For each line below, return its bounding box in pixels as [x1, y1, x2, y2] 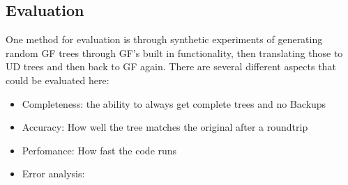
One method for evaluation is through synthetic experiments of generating [6, 32, 323, 47]
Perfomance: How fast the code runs [22, 143, 177, 157]
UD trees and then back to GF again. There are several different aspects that [6, 59, 336, 74]
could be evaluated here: [6, 72, 109, 87]
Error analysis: [22, 166, 85, 181]
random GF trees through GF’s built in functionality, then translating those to [6, 45, 343, 60]
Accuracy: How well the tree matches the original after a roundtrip [22, 120, 308, 134]
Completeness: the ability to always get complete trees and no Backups [22, 96, 326, 111]
